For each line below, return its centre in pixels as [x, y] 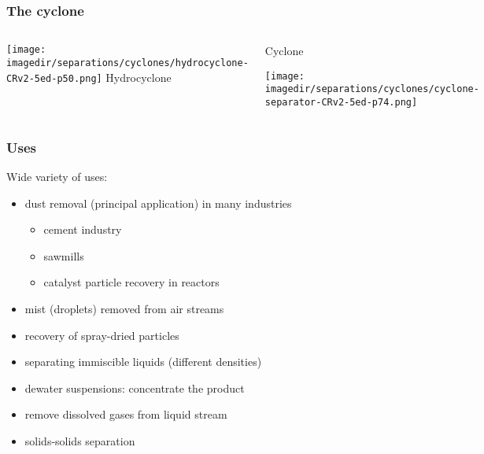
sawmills [64, 255]
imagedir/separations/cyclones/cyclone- [372, 89]
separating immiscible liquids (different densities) [143, 362]
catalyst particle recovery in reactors [131, 282]
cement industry [83, 229]
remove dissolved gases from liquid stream [126, 414]
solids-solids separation [80, 440]
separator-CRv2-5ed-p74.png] [341, 103]
